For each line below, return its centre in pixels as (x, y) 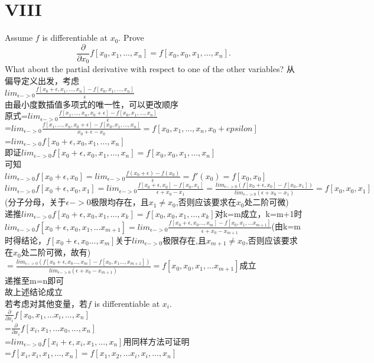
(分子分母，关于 (35, 202)
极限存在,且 (185, 240)
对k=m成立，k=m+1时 (258, 213)
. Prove (131, 38)
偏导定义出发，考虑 (42, 80)
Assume (19, 38)
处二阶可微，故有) (56, 252)
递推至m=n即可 (35, 280)
